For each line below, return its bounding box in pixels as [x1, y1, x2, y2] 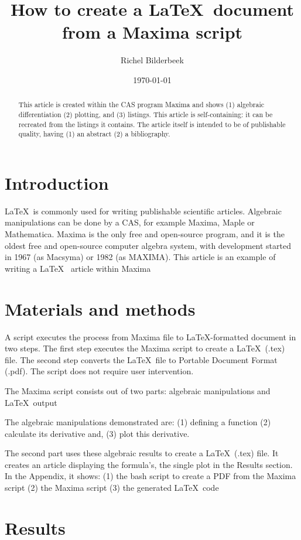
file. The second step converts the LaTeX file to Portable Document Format [5, 353, 278, 365]
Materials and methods [5, 296, 196, 320]
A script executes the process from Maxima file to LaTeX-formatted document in [5, 330, 296, 343]
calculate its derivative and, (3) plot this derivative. [5, 427, 190, 439]
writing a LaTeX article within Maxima [5, 262, 151, 274]
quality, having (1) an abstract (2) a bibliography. [18, 129, 170, 139]
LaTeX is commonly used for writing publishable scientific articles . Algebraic [5, 204, 282, 217]
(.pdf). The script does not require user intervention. [5, 365, 194, 377]
